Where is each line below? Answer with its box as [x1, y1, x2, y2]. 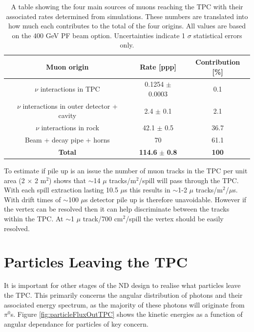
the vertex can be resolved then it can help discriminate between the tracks [4, 204, 230, 214]
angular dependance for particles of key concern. [4, 318, 148, 329]
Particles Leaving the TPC [4, 252, 188, 272]
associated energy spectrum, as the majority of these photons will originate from [4, 299, 245, 309]
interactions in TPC [40, 84, 100, 94]
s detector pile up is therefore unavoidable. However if [85, 194, 247, 204]
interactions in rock [41, 122, 99, 133]
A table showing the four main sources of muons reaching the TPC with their [11, 1, 243, 11]
